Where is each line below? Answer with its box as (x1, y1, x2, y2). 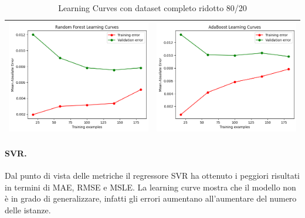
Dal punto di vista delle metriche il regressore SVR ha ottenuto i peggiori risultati (5, 169, 300, 181)
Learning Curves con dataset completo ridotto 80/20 (58, 2, 247, 13)
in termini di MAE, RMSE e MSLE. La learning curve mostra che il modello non (5, 180, 296, 193)
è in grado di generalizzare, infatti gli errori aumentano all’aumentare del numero (5, 192, 297, 205)
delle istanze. (5, 203, 51, 216)
